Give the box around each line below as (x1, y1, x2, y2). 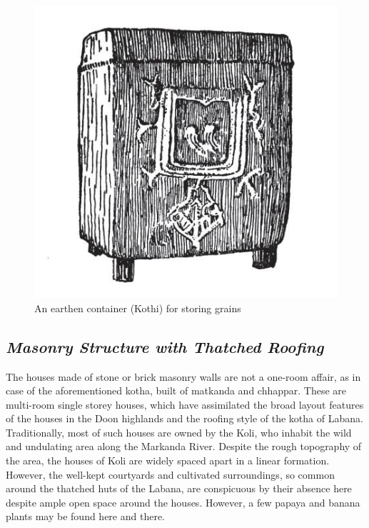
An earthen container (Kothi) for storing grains (34, 300, 241, 315)
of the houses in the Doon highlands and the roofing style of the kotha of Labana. (6, 411, 363, 426)
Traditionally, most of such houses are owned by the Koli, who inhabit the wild (6, 424, 352, 439)
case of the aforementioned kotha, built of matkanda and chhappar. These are (6, 383, 347, 398)
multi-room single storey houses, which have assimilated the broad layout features (6, 397, 364, 412)
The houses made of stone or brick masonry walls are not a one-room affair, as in (6, 369, 361, 384)
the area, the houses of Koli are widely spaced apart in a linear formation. (6, 453, 330, 468)
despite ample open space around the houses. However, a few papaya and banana (6, 494, 360, 509)
